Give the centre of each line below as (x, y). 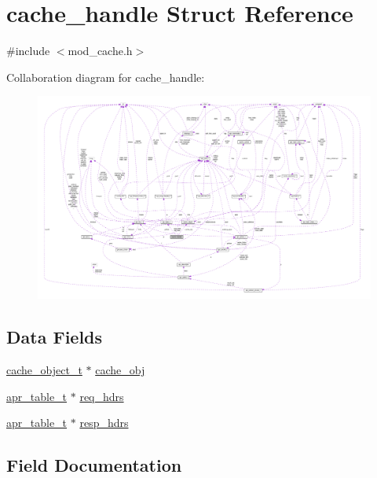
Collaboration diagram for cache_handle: (106, 77)
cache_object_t (44, 370)
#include (28, 51)
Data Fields (55, 337)
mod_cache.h (100, 51)
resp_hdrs (104, 423)
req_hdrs (102, 396)
